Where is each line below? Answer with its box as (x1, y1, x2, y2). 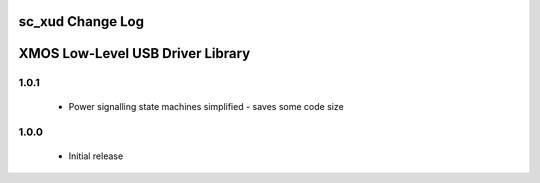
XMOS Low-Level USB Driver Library (18, 45, 251, 62)
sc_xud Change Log (18, 13, 145, 30)
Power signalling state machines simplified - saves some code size (68, 100, 344, 112)
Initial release (68, 150, 124, 162)
